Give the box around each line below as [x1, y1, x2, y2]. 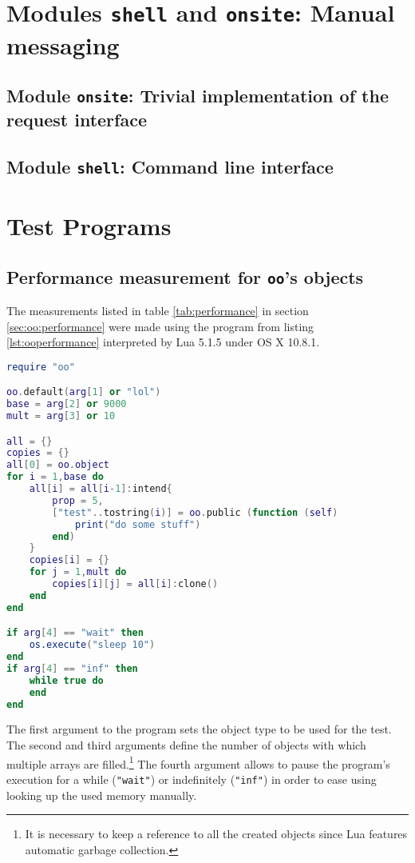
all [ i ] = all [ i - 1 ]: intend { [29, 483, 172, 495]
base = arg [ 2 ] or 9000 [6, 398, 127, 410]
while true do [29, 674, 104, 686]
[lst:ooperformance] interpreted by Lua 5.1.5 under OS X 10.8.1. [6, 334, 320, 350]
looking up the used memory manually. [6, 786, 197, 803]
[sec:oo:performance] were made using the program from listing [6, 318, 314, 334]
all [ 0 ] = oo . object [6, 459, 109, 471]
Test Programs [6, 209, 172, 242]
